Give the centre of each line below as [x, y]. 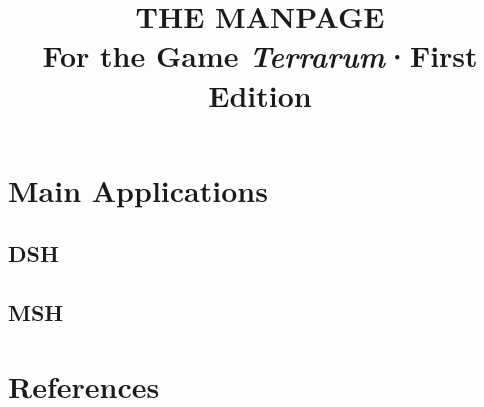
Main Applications [138, 189]
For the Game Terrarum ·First [260, 56]
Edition [260, 94]
